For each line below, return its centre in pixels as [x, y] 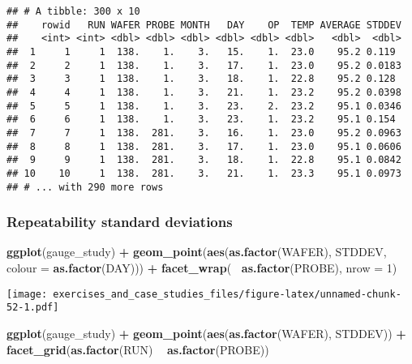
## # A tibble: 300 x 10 [73, 11]
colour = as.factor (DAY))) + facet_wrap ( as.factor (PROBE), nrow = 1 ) [202, 268]
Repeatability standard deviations [120, 222]
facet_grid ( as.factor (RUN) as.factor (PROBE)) [138, 349]
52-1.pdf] [33, 308]
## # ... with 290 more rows [85, 187]
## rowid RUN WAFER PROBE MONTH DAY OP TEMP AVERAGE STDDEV [204, 25]
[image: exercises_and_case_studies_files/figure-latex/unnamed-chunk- [204, 294]
